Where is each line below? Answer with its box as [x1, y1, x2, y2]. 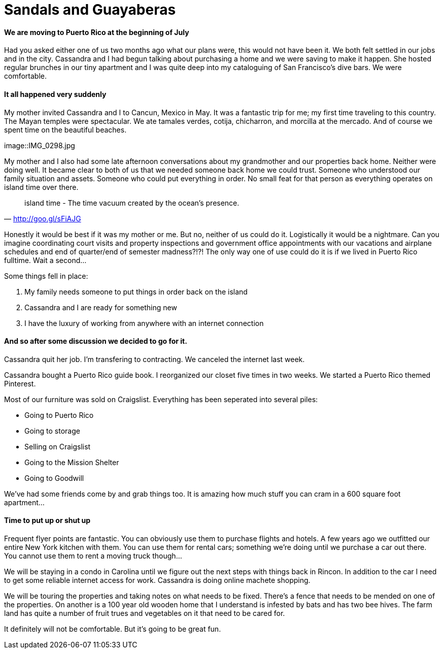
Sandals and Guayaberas [4, 1, 176, 18]
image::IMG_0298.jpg [4, 141, 75, 150]
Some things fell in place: [4, 271, 88, 280]
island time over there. [4, 182, 79, 191]
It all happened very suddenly [4, 89, 107, 99]
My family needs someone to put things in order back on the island [24, 287, 248, 296]
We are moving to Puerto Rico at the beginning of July [4, 27, 189, 37]
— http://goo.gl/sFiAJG [4, 214, 81, 223]
